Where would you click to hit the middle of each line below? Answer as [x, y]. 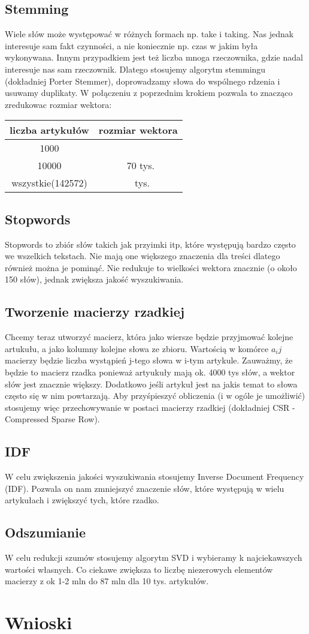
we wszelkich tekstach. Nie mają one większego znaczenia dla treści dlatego [143, 256]
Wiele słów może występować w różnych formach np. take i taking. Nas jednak [149, 34]
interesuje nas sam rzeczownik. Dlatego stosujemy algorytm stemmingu [135, 69]
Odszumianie [45, 532]
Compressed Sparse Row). [52, 419]
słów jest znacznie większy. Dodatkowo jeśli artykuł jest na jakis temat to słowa [151, 384]
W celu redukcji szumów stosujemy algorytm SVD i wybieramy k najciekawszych [154, 558]
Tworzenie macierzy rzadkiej [95, 312]
